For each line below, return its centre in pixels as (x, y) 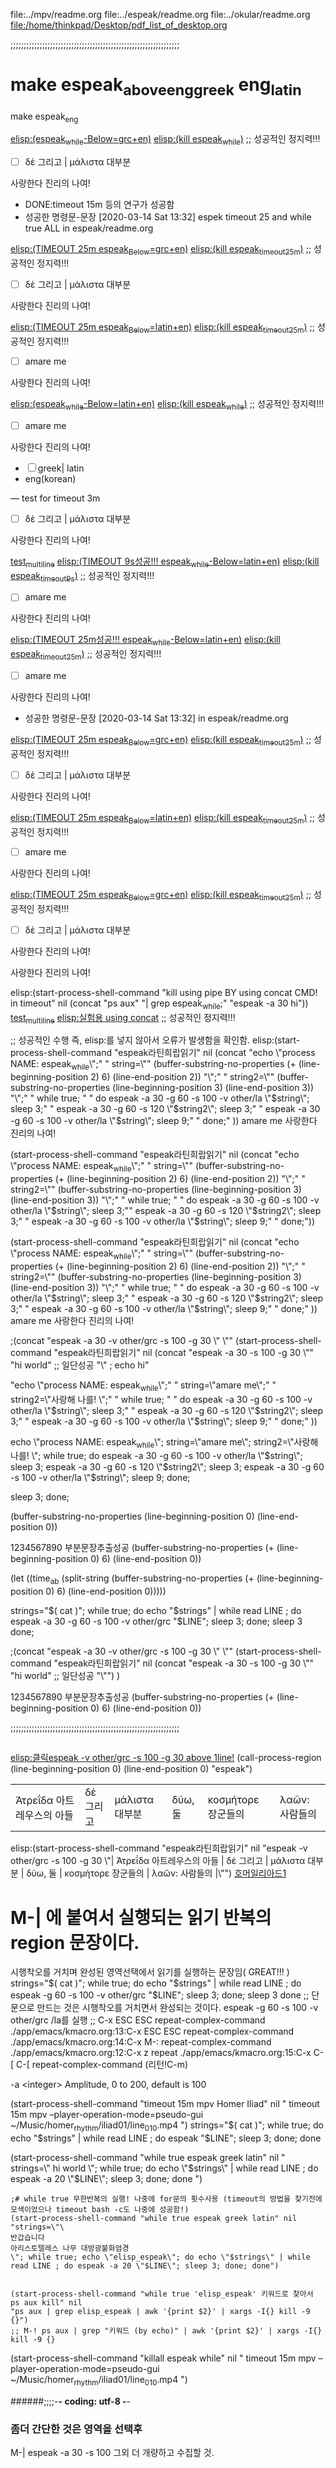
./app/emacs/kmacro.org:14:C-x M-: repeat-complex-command (141, 2042)
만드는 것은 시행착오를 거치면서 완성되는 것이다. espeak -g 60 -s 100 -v (177, 2008)
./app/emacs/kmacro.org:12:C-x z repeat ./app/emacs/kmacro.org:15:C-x (161, 2053)
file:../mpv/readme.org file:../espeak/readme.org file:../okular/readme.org (160, 14)
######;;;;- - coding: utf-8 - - (71, 2401)
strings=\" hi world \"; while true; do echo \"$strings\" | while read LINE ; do (164, 2168)
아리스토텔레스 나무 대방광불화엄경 (70, 2249)
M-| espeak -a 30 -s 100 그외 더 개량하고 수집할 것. (112, 2453)
